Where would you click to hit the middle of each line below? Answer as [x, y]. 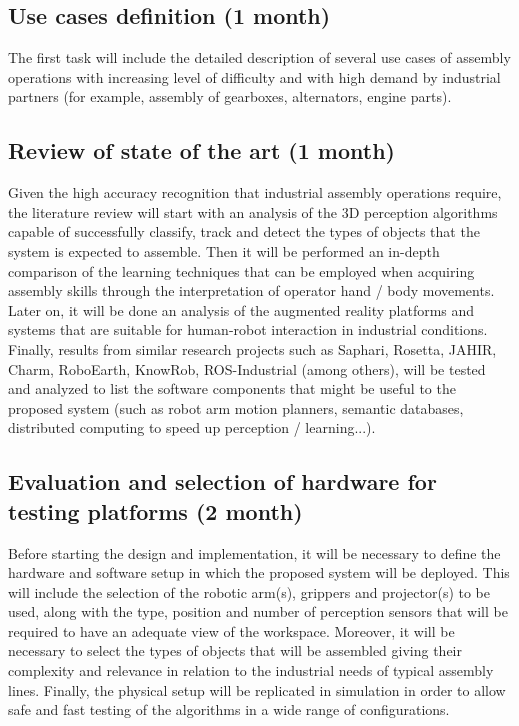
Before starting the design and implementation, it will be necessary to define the [254, 552]
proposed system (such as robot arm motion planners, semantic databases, [236, 407]
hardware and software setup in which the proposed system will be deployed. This [259, 572]
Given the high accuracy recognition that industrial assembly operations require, [255, 192]
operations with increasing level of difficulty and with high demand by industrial [254, 76]
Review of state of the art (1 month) [202, 150]
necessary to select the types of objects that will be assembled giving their [235, 650]
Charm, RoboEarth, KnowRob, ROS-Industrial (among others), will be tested [247, 368]
